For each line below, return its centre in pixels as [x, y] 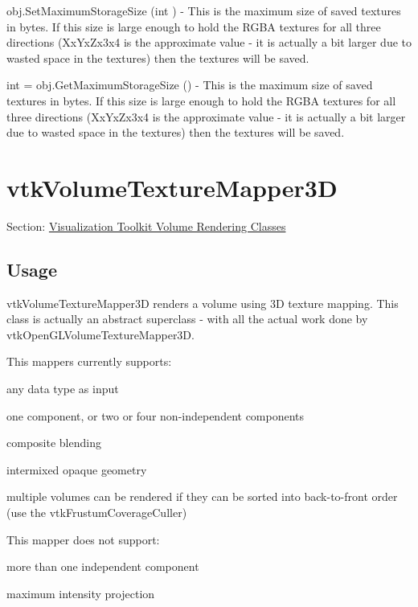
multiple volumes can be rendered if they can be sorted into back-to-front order [202, 496]
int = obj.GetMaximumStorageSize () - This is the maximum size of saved [190, 85]
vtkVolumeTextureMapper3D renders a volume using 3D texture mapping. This [203, 303]
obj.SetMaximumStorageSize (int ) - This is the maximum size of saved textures [204, 10]
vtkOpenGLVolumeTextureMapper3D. [100, 334]
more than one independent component [103, 566]
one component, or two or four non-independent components [156, 415]
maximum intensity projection [81, 593]
